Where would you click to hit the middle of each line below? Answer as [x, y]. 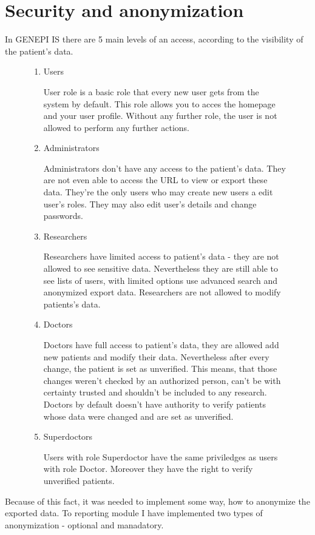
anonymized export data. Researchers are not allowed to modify [162, 292]
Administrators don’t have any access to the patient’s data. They [164, 168]
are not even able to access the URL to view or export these [155, 180]
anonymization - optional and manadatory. [84, 524]
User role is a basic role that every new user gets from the [151, 91]
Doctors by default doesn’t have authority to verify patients [154, 404]
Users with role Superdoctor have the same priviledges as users [161, 456]
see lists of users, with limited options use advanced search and [161, 280]
